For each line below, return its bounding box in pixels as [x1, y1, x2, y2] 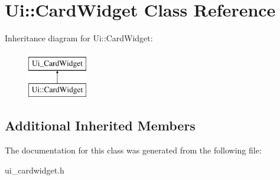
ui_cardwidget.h [5, 163, 64, 176]
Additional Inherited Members [5, 116, 196, 135]
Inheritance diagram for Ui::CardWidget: [5, 32, 153, 44]
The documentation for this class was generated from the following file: [5, 144, 262, 156]
